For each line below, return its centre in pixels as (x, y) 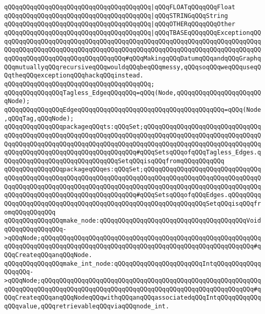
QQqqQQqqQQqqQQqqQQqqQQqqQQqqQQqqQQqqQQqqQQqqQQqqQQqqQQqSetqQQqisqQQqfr (133, 204)
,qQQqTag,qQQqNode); (39, 118)
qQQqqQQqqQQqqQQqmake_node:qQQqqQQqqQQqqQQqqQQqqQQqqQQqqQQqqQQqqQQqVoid (133, 221)
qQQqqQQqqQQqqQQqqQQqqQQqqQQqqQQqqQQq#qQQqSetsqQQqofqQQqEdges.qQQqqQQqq (133, 195)
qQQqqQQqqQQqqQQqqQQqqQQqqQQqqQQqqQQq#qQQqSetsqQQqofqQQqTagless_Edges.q (133, 153)
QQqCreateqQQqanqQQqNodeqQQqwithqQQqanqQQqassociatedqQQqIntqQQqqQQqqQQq (133, 298)
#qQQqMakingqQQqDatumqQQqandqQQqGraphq (193, 58)
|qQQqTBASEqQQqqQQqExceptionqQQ (206, 33)
